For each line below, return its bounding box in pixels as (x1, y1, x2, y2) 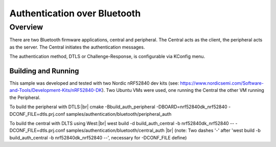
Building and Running (9, 66, 79, 75)
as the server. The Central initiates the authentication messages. (9, 44, 145, 50)
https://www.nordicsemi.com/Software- (179, 80, 264, 86)
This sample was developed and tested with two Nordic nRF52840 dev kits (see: (9, 80, 179, 86)
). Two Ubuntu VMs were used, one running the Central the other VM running (102, 87, 264, 93)
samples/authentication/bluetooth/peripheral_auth (66, 111, 172, 117)
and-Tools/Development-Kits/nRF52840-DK (9, 87, 102, 93)
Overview (9, 22, 43, 32)
